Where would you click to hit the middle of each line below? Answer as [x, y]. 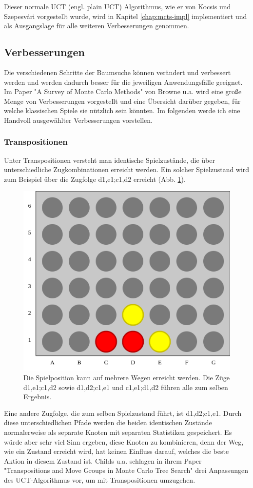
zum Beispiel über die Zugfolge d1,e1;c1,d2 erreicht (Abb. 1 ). [95, 179]
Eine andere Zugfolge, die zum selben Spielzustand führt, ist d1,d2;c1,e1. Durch [123, 413]
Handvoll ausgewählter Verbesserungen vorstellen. [78, 120]
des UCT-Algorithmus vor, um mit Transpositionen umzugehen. [100, 479]
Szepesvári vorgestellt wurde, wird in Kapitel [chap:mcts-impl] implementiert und [126, 16]
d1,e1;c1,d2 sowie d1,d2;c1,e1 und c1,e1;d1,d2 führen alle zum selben [126, 387]
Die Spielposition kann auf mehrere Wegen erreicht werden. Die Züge [126, 378]
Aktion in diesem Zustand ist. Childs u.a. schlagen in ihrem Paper [103, 460]
